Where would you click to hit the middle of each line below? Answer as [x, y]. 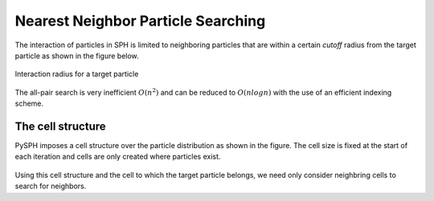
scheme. [29, 103]
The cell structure [60, 126]
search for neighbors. [51, 186]
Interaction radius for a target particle [77, 74]
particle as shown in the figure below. [77, 55]
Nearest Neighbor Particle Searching [140, 21]
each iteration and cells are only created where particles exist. [118, 157]
